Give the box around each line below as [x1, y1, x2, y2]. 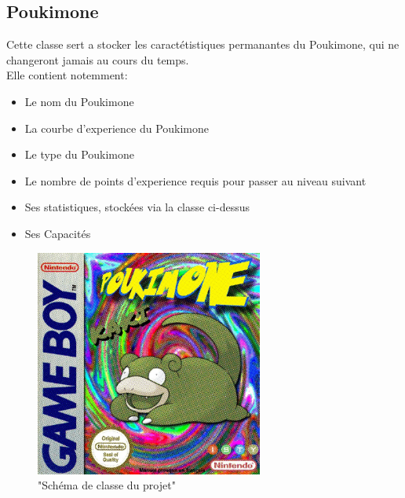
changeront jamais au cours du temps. [6, 51, 189, 68]
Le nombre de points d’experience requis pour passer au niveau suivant [24, 172, 367, 189]
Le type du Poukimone [24, 146, 135, 163]
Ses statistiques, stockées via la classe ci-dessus [24, 199, 250, 215]
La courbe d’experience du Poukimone [24, 119, 210, 136]
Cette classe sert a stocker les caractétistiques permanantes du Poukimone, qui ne [6, 36, 400, 53]
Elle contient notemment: [6, 67, 128, 83]
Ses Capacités [24, 225, 91, 241]
